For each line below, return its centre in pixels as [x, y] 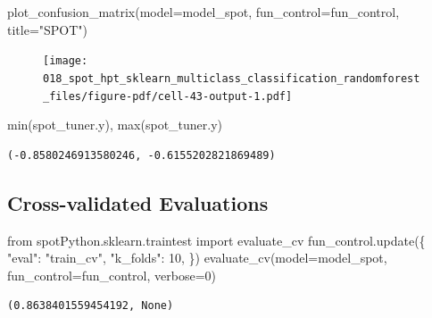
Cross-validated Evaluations [138, 202]
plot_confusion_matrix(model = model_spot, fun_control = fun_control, [204, 12]
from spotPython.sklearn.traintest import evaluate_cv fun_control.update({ [216, 240]
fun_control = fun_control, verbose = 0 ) [112, 275]
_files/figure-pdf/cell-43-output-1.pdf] [168, 96]
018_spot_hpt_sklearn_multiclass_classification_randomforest [232, 78]
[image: [66, 61]
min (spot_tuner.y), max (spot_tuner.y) [115, 125]
